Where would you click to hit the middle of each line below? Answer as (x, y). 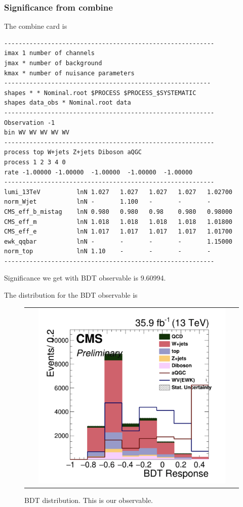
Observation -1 (30, 123)
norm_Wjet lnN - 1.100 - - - (108, 202)
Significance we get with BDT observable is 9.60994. (85, 278)
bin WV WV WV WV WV (37, 133)
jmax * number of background (53, 63)
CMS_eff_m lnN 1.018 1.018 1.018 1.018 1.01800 (118, 222)
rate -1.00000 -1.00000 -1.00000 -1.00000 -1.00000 (98, 172)
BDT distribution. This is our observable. (89, 500)
